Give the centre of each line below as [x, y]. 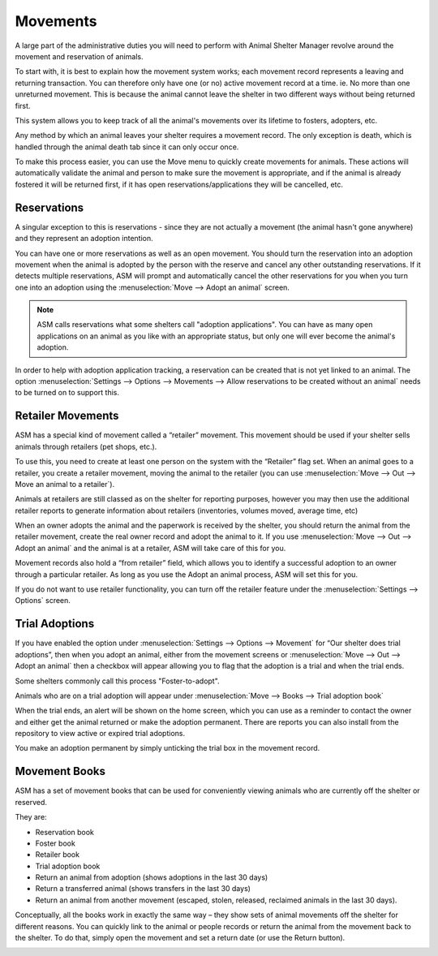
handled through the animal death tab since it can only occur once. [127, 147]
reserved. [31, 802]
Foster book [56, 843]
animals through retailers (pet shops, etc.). [86, 446]
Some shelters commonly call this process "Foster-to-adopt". [117, 681]
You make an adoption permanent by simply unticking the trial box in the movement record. [167, 748]
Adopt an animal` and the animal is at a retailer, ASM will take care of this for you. [150, 548]
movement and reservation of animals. [79, 56]
